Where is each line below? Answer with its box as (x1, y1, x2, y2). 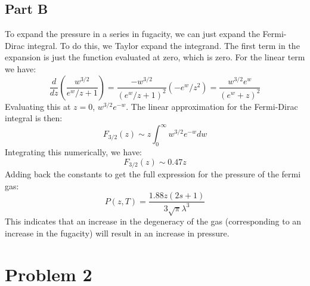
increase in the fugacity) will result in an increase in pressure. (5, 227, 230, 239)
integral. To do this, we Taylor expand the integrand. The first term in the (27, 39, 300, 51)
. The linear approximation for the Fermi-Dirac (126, 100, 298, 112)
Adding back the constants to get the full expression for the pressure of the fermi (5, 168, 301, 180)
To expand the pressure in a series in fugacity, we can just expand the (5, 27, 260, 40)
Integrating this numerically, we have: (5, 146, 142, 158)
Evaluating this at (5, 100, 71, 112)
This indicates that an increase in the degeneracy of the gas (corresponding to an (5, 215, 302, 227)
